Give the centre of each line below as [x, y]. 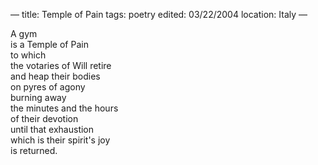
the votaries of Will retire [61, 65]
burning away [38, 97]
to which [28, 55]
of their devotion [44, 118]
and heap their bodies [55, 76]
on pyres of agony [48, 87]
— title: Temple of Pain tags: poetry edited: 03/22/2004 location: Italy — [159, 14]
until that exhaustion [52, 129]
